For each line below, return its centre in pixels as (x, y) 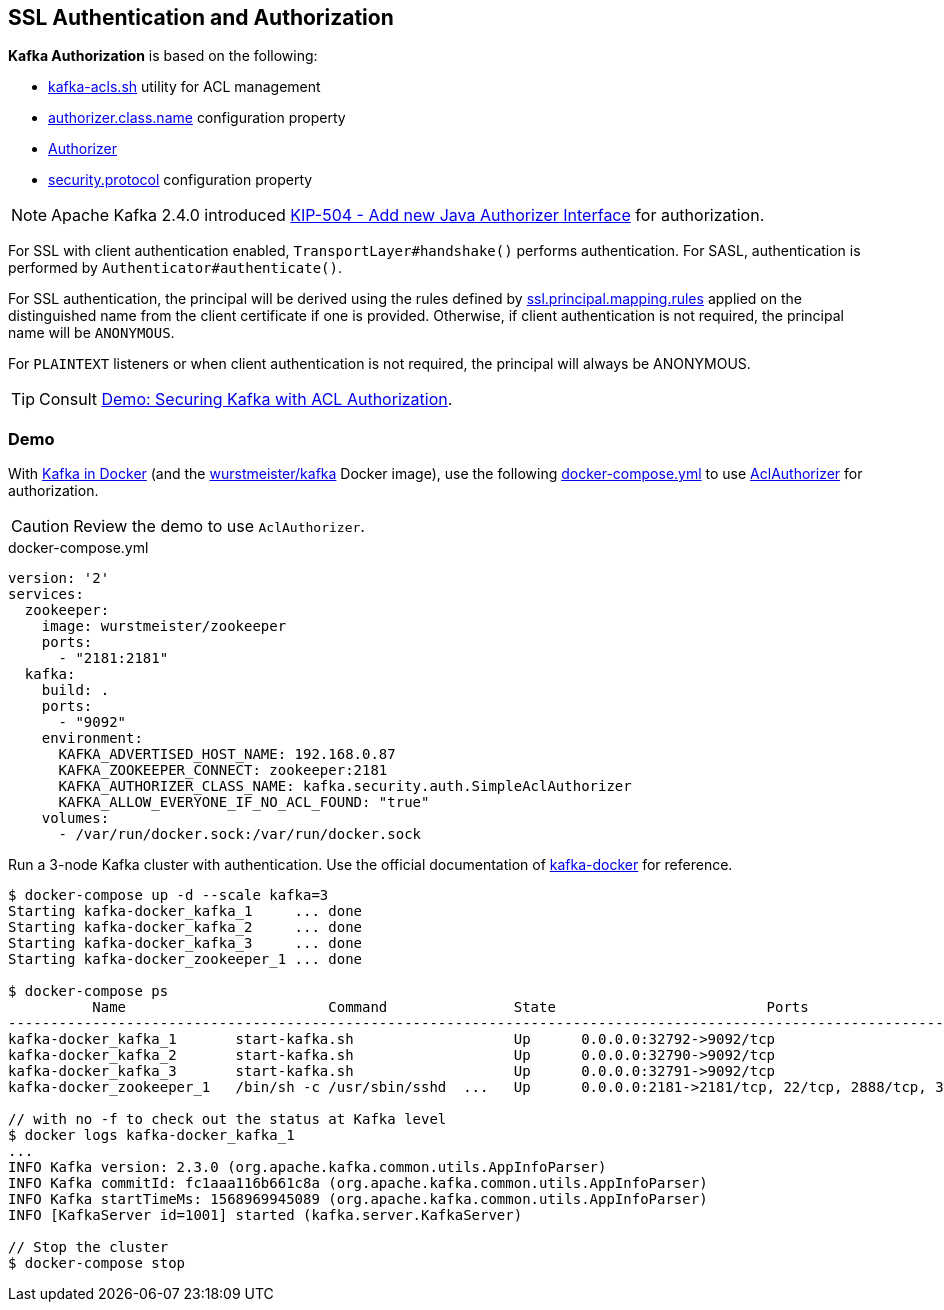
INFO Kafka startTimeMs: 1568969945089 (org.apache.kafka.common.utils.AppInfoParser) (358, 1199)
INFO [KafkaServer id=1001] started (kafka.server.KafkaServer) (265, 1215)
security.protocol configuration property (180, 180)
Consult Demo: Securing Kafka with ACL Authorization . (246, 399)
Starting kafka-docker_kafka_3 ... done (185, 943)
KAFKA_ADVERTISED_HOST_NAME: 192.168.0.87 (227, 754)
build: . (75, 690)
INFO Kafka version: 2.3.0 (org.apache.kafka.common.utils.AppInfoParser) (307, 1167)
